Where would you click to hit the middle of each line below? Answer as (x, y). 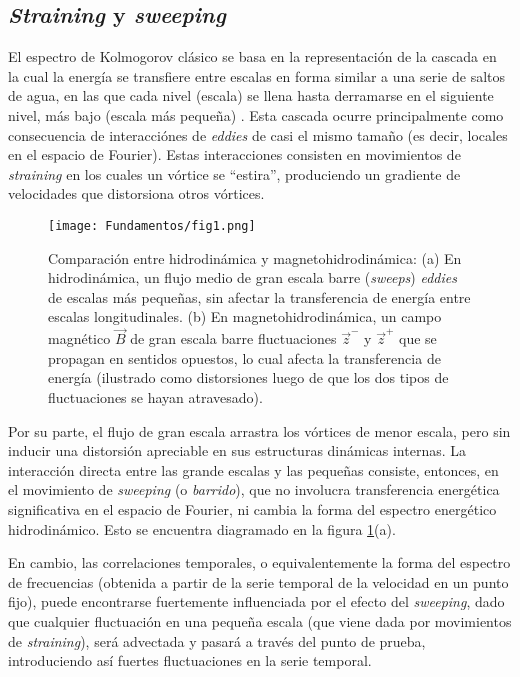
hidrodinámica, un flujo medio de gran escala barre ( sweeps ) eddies (252, 277)
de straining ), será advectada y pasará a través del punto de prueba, (217, 640)
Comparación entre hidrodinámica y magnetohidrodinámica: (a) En (255, 257)
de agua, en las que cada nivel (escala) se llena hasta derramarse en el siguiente (251, 95)
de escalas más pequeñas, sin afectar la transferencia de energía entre (259, 296)
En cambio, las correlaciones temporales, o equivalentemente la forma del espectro (259, 562)
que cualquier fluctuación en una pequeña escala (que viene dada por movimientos (260, 620)
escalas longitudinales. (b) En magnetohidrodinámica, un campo (245, 316)
